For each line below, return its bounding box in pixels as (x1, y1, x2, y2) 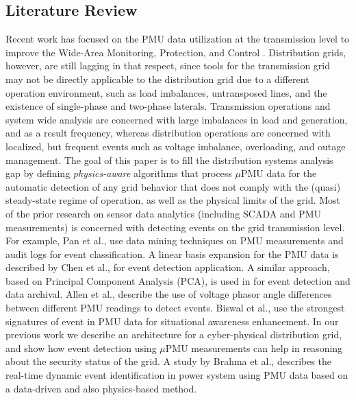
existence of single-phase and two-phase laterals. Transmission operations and (5, 99, 331, 113)
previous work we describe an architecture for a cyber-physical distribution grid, (5, 327, 342, 342)
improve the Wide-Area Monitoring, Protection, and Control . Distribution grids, (5, 45, 346, 59)
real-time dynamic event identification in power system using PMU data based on (5, 368, 348, 382)
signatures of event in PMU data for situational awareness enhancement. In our (5, 314, 339, 328)
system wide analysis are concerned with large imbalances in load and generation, (5, 112, 348, 126)
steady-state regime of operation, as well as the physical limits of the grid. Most (5, 193, 341, 207)
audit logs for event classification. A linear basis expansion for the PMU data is (5, 246, 339, 261)
